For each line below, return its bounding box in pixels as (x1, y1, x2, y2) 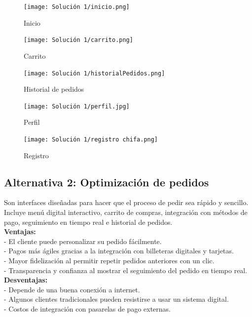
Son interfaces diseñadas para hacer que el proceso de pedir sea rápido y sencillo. (4, 197, 249, 208)
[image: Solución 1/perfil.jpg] (24, 103, 130, 110)
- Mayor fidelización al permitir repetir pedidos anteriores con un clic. (4, 255, 215, 266)
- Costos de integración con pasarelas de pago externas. (4, 303, 171, 314)
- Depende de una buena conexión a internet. (4, 284, 140, 294)
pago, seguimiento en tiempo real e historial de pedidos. (4, 216, 173, 227)
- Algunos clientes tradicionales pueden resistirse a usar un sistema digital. (4, 294, 229, 304)
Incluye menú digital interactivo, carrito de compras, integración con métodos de (4, 207, 248, 217)
